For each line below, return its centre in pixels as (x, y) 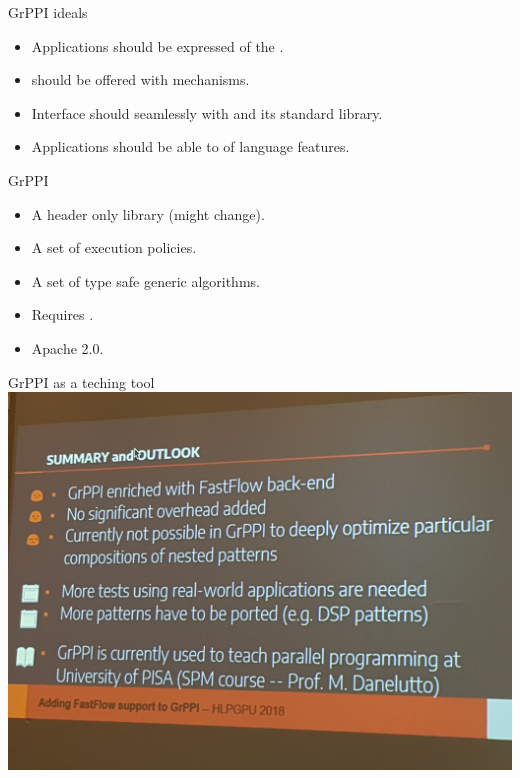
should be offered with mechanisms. (140, 79)
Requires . (62, 314)
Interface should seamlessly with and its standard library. (207, 112)
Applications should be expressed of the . (157, 45)
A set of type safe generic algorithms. (145, 280)
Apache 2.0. (67, 347)
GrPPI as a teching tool (81, 381)
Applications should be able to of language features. (190, 146)
